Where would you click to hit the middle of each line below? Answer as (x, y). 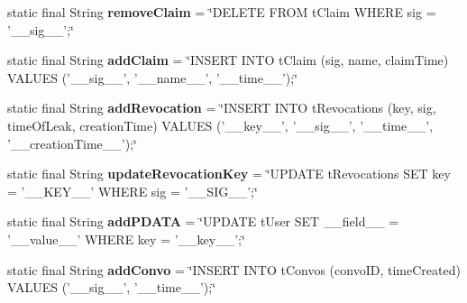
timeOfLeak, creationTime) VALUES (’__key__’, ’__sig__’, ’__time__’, (220, 125)
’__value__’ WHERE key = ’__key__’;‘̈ (126, 239)
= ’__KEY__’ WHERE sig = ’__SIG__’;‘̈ (133, 191)
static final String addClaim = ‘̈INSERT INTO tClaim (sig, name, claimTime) (228, 60)
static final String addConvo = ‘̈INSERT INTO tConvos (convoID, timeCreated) (234, 269)
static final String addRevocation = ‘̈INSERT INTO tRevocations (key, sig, (222, 108)
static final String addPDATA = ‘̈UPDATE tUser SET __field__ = (203, 221)
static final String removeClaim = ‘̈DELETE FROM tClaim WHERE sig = (222, 12)
